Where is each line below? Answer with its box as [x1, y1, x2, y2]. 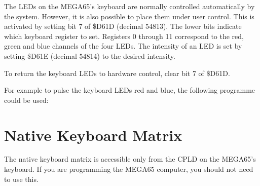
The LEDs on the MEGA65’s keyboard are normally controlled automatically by [4, 1, 255, 11]
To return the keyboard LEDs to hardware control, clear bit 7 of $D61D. [4, 67, 230, 78]
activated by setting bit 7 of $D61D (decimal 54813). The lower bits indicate [4, 21, 242, 31]
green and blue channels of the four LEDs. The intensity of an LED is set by [4, 41, 242, 51]
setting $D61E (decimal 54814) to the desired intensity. [4, 50, 175, 61]
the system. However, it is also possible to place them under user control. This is [4, 11, 254, 21]
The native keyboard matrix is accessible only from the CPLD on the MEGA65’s [4, 154, 256, 164]
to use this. [4, 173, 39, 184]
